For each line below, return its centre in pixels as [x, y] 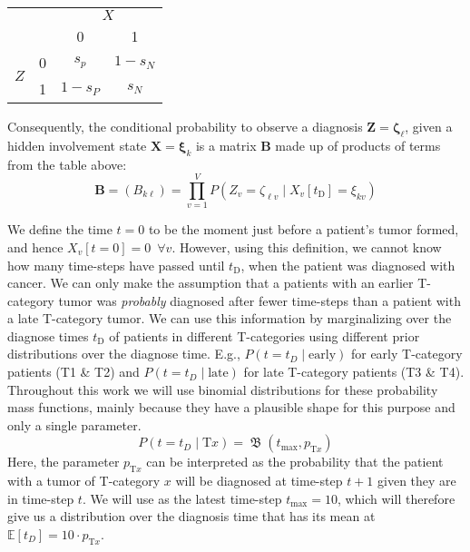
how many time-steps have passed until [116, 265]
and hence [35, 246]
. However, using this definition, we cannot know [307, 246]
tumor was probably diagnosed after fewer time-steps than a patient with [259, 300]
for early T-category [406, 354]
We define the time [60, 229]
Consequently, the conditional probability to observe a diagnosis [185, 126]
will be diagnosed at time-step [259, 481]
